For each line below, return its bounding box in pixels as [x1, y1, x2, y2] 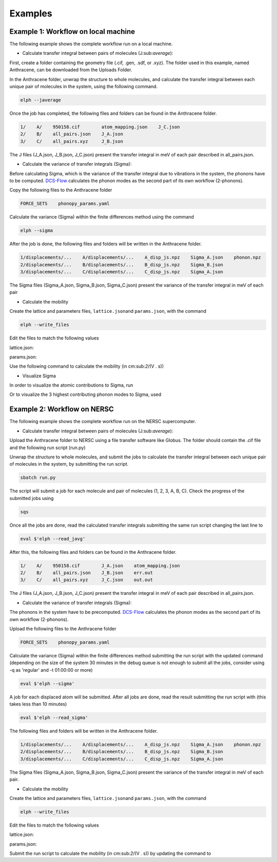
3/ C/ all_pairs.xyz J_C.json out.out [20, 577, 153, 583]
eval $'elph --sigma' [20, 680, 75, 687]
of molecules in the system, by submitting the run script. [9, 461, 129, 467]
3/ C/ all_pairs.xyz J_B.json [20, 138, 123, 144]
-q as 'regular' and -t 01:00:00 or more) [9, 667, 93, 673]
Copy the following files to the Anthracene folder [9, 187, 112, 193]
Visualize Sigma [22, 372, 56, 379]
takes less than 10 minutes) [9, 701, 67, 707]
